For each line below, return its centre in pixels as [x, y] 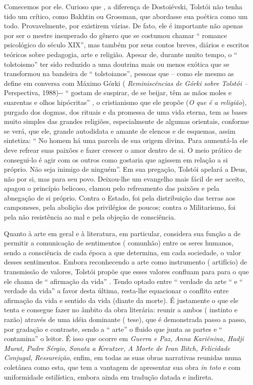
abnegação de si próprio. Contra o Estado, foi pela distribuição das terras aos [120, 197]
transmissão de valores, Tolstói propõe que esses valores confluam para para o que [126, 272]
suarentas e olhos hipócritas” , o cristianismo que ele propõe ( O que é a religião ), [125, 102]
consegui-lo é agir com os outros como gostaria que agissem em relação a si [116, 159]
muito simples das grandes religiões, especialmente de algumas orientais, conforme [126, 121]
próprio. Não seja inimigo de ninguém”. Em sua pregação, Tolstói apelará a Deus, [126, 169]
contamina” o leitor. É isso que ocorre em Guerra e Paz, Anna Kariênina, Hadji [124, 338]
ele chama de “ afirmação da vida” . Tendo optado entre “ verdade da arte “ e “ [123, 281]
